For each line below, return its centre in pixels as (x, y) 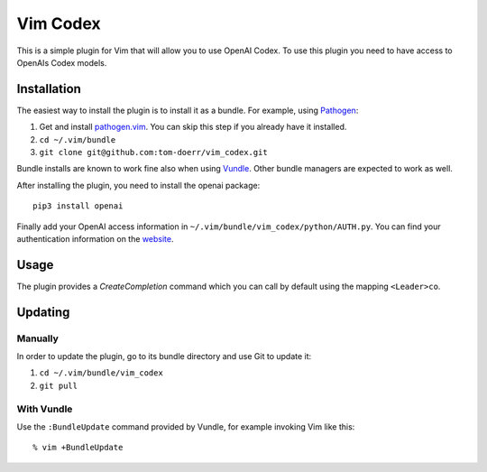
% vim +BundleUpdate (78, 448)
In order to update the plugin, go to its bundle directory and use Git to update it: (164, 356)
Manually (37, 338)
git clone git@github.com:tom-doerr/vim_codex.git (153, 153)
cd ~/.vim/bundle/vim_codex (101, 373)
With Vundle (45, 409)
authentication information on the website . (95, 238)
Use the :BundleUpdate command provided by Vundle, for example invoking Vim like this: (186, 426)
